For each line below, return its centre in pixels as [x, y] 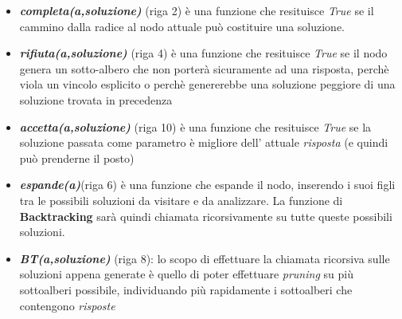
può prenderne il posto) [77, 158]
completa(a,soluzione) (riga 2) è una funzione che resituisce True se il [197, 10]
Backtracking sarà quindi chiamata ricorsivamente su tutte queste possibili [206, 216]
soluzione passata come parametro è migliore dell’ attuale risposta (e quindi [204, 142]
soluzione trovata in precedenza [96, 99]
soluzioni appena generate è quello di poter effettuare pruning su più [186, 274]
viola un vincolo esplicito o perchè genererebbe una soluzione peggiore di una [207, 84]
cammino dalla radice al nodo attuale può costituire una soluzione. [182, 26]
